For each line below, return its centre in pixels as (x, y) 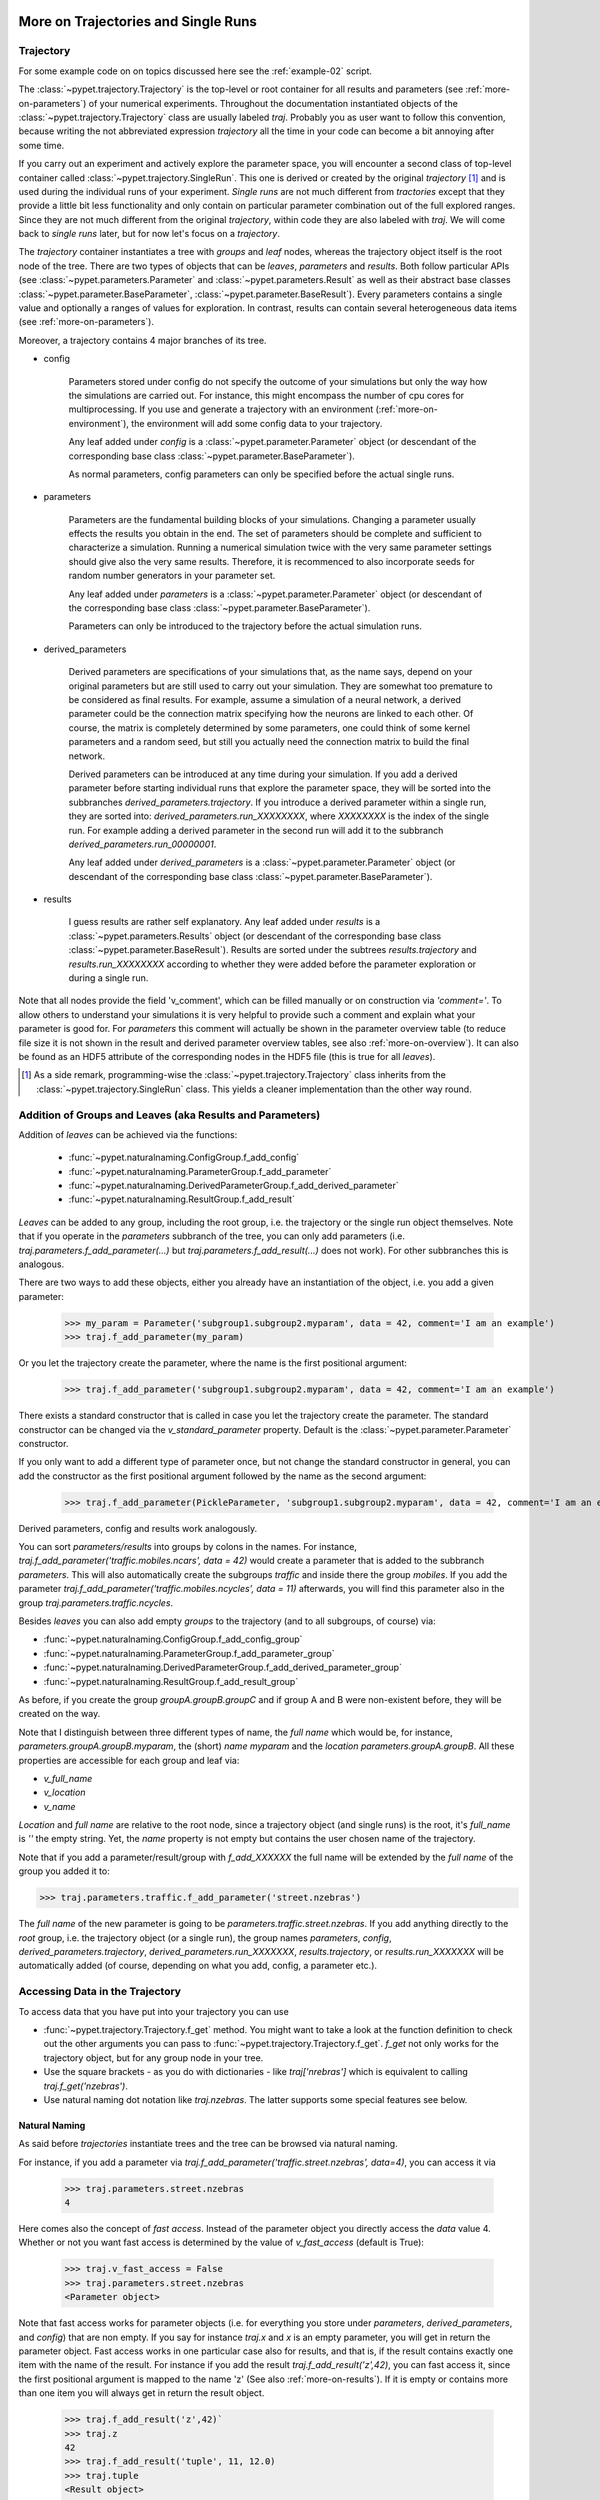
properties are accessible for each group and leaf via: (129, 1760)
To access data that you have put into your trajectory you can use (153, 2011)
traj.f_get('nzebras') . (86, 2086)
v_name (59, 1806)
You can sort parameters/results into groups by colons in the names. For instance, (187, 1547)
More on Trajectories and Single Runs (137, 21)
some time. (41, 145)
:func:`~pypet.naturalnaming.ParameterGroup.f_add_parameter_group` (189, 1653)
